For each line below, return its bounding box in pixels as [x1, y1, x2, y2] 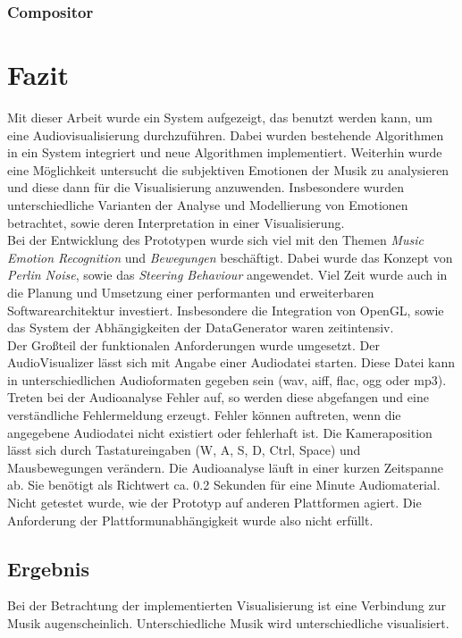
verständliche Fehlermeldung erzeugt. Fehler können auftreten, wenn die [7, 406, 401, 424]
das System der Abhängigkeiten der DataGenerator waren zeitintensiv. [7, 318, 394, 337]
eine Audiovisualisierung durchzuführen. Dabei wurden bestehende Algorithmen [7, 125, 444, 144]
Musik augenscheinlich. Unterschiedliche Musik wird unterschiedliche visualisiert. [7, 614, 449, 633]
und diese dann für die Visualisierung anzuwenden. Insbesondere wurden [7, 178, 404, 197]
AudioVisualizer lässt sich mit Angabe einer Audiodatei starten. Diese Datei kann [7, 353, 456, 372]
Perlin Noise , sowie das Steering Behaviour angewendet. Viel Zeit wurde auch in [7, 265, 448, 284]
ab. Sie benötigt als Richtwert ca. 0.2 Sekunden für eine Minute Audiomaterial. [7, 475, 441, 494]
